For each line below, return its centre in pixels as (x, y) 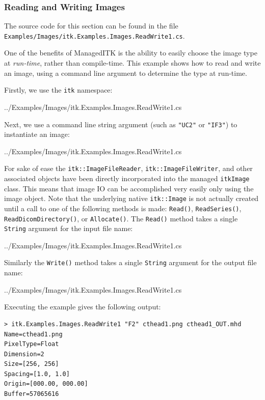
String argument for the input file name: (69, 228)
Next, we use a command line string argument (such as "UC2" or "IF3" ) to (121, 124)
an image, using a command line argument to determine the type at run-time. (126, 73)
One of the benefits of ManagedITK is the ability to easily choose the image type (131, 53)
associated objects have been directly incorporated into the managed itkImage (127, 178)
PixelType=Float (32, 344)
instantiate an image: (37, 134)
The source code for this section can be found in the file (91, 26)
